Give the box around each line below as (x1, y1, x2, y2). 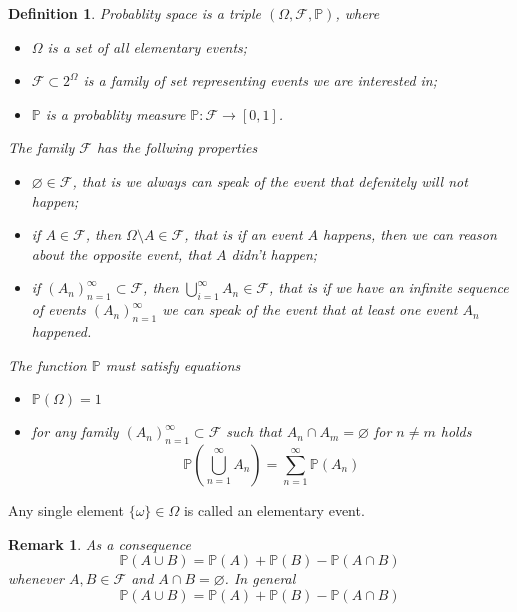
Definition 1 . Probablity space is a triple (8, 3, 262, 23)
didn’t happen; (231, 243, 318, 264)
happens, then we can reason (323, 224, 497, 245)
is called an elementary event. (183, 499, 365, 520)
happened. (31, 320, 92, 341)
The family (8, 137, 75, 158)
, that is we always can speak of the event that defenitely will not (72, 170, 468, 191)
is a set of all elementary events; (47, 36, 248, 57)
